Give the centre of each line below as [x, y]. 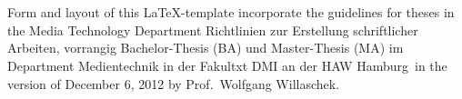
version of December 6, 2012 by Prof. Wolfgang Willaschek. [174, 83]
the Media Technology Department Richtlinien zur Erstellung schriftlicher [213, 30]
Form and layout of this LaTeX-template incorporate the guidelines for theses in [231, 12]
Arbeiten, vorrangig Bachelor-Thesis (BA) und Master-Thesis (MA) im [206, 48]
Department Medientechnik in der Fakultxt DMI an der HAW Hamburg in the [227, 65]
